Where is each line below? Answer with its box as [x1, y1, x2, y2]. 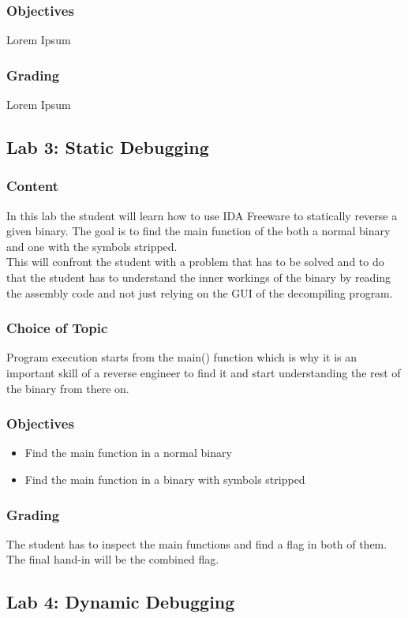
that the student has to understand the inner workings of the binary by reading [6, 269, 391, 285]
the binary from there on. [6, 380, 129, 396]
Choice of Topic [6, 318, 108, 338]
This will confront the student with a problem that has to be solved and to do [6, 253, 384, 270]
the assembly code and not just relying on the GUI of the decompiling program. [6, 284, 393, 301]
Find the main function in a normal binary [24, 444, 232, 461]
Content [6, 176, 59, 196]
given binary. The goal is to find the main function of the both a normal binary [6, 223, 391, 239]
